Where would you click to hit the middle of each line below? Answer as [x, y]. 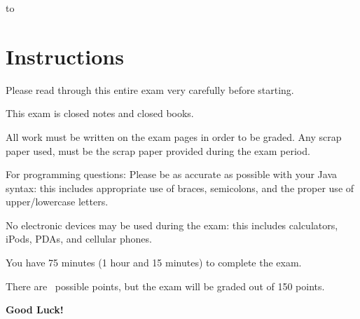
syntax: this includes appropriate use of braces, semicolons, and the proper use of [180, 188]
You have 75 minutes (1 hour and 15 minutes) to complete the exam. [154, 263]
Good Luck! [35, 310]
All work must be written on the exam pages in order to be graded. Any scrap [174, 136]
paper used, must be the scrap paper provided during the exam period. [158, 150]
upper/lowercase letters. [57, 202]
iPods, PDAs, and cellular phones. [79, 239]
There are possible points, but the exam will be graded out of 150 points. [165, 286]
